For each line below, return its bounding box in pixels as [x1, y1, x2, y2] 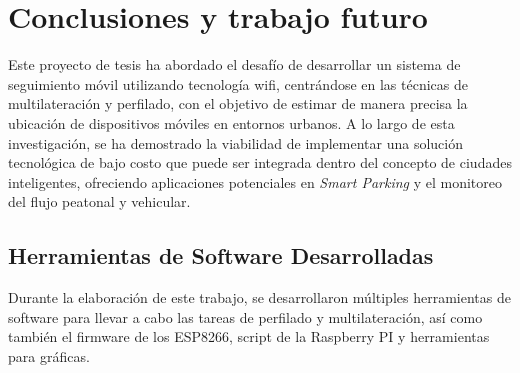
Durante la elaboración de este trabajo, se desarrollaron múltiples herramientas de [8, 287, 511, 308]
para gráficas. [8, 345, 90, 366]
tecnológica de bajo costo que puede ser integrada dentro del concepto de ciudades [8, 152, 512, 173]
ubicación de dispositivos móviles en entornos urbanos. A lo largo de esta [8, 112, 455, 133]
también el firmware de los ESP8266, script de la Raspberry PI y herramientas [8, 326, 490, 347]
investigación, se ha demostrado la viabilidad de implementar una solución [8, 132, 464, 153]
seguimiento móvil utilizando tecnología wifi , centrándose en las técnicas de [8, 73, 469, 94]
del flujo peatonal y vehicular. [8, 191, 191, 212]
